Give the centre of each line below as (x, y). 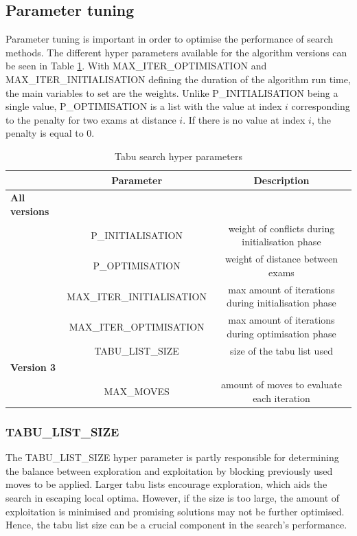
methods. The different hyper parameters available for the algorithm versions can (176, 52)
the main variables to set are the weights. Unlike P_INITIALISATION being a (172, 92)
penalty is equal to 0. (50, 133)
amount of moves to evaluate (281, 384)
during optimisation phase (281, 333)
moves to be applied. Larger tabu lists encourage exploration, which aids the (166, 484)
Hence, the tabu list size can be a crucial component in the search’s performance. (176, 525)
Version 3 (33, 367)
